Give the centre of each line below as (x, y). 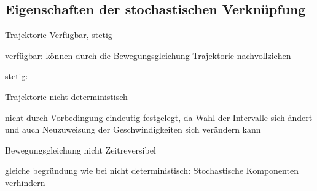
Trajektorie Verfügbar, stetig (59, 35)
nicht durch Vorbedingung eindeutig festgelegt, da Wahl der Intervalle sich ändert (159, 117)
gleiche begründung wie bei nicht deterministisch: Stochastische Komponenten (152, 170)
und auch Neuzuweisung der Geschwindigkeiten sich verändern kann (133, 129)
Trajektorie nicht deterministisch (66, 96)
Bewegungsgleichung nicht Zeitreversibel (80, 150)
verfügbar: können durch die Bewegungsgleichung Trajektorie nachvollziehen (148, 55)
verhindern (25, 182)
